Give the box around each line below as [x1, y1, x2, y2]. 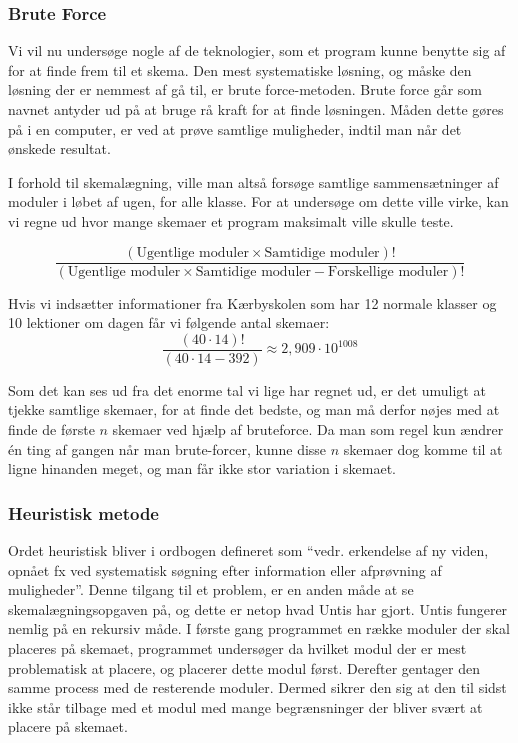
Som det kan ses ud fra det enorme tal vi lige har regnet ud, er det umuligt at [8, 379, 486, 400]
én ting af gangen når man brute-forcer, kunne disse [8, 438, 327, 459]
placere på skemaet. [8, 716, 128, 737]
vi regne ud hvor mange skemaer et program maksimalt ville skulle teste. [8, 210, 454, 231]
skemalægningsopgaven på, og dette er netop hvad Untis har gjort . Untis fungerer [8, 598, 508, 619]
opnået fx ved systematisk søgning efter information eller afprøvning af [8, 559, 442, 580]
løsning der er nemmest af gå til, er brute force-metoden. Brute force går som [8, 79, 482, 100]
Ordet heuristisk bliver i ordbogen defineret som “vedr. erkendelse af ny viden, [8, 540, 489, 561]
